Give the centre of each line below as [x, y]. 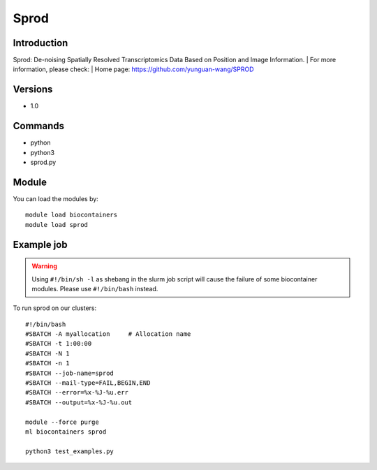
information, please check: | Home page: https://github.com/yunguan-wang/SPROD [133, 69]
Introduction [40, 43]
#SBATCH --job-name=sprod [70, 373]
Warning [44, 266]
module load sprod [57, 225]
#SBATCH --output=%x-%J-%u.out [79, 402]
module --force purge [62, 422]
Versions [33, 90]
